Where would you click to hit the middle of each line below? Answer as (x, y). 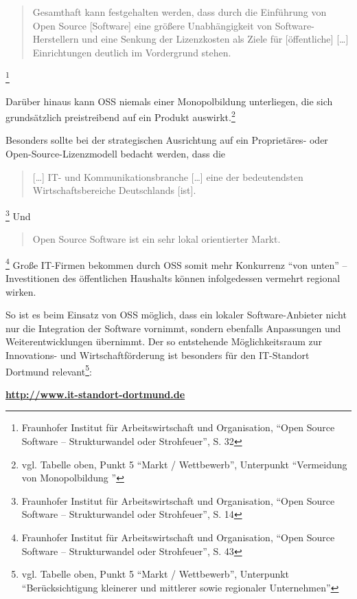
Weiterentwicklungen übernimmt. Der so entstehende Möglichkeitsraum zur (164, 341)
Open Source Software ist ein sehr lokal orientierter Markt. (157, 239)
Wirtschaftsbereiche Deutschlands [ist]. (114, 190)
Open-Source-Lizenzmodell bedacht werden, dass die (116, 154)
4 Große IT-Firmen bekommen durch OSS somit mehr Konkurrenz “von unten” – (176, 263)
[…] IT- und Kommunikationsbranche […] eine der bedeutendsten (168, 176)
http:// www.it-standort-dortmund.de (95, 394)
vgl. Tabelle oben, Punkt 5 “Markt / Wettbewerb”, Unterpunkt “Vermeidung (184, 464)
